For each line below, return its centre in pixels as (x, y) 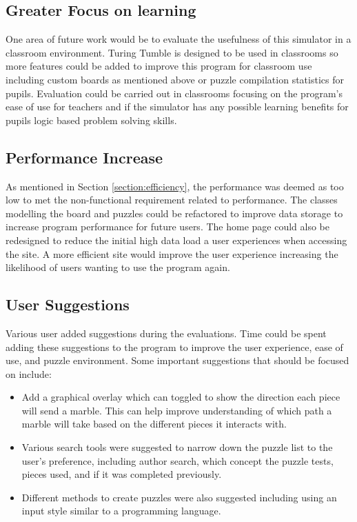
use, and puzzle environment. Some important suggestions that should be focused (177, 360)
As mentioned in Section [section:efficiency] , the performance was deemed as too (175, 186)
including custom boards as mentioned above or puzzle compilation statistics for (175, 79)
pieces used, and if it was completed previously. (122, 474)
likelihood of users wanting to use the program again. (118, 267)
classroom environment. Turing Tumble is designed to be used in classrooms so (172, 52)
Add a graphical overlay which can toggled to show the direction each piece (181, 397)
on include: (29, 373)
